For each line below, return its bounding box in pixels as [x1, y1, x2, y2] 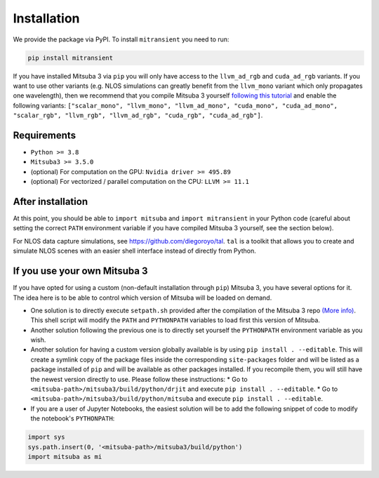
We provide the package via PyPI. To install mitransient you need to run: [13, 35, 230, 44]
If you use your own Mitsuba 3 [13, 265, 148, 277]
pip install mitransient [27, 53, 114, 62]
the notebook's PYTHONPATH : [30, 414, 115, 423]
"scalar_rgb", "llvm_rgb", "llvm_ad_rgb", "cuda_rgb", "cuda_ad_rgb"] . [13, 111, 263, 119]
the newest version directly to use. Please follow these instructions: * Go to [30, 375, 248, 383]
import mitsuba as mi [27, 453, 102, 460]
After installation [13, 195, 88, 207]
